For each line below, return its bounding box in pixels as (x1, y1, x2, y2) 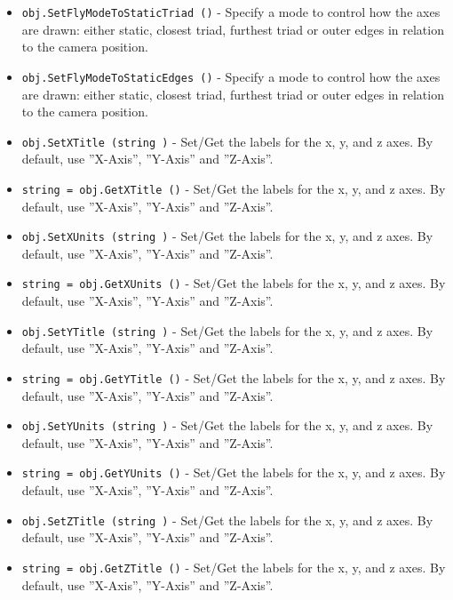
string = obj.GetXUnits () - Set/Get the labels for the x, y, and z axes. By (21, 274, 446, 292)
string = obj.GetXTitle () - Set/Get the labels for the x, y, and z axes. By (21, 179, 446, 197)
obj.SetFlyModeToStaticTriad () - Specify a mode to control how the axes (21, 3, 441, 20)
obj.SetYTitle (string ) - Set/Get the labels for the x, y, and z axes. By (21, 321, 433, 340)
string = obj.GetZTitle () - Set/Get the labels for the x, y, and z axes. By (21, 557, 446, 576)
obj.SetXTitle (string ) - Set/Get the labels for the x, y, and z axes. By (21, 132, 433, 150)
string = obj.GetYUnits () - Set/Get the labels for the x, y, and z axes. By (21, 463, 446, 482)
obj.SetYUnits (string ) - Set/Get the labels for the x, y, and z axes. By (21, 416, 433, 435)
